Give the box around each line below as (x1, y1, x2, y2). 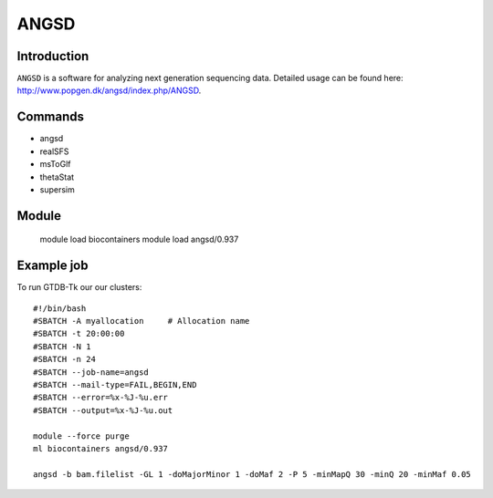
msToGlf (39, 159, 71, 170)
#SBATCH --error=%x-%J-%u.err (33, 392, 169, 403)
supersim (39, 183, 75, 195)
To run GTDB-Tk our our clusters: (16, 282, 142, 293)
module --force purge (33, 431, 130, 441)
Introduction (16, 48, 89, 64)
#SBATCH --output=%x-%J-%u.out (33, 405, 173, 415)
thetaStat (39, 171, 75, 182)
